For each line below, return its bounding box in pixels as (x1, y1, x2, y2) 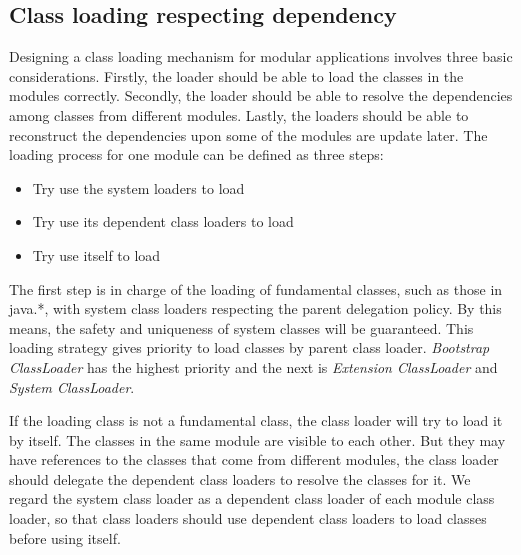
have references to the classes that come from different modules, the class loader (9, 449, 499, 470)
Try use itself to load (32, 244, 161, 265)
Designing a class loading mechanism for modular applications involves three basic (9, 46, 513, 67)
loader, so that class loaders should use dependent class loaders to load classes (9, 508, 487, 529)
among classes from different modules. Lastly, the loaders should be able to (9, 104, 469, 125)
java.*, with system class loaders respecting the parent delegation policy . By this (9, 298, 502, 319)
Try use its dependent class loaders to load (32, 211, 294, 232)
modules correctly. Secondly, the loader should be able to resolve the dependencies (9, 85, 513, 106)
